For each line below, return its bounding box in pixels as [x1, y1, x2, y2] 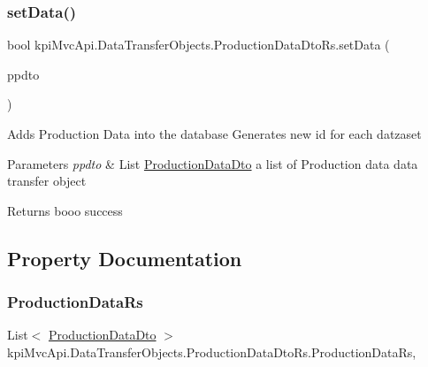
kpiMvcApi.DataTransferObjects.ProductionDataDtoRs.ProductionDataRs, [7, 342, 417, 361]
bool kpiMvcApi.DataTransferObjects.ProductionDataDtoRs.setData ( [7, 35, 390, 54]
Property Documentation [7, 244, 242, 271]
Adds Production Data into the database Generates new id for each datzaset [7, 125, 422, 142]
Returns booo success [7, 201, 123, 219]
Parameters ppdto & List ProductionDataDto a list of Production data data [7, 154, 418, 172]
